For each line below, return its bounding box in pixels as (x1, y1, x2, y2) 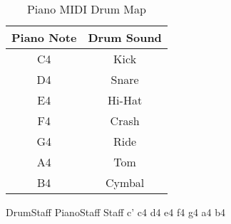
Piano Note (11, 29, 77, 46)
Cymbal (106, 174, 145, 191)
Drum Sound (88, 29, 162, 46)
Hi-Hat (108, 92, 143, 108)
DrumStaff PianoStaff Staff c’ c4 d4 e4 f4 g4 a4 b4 (6, 205, 226, 219)
